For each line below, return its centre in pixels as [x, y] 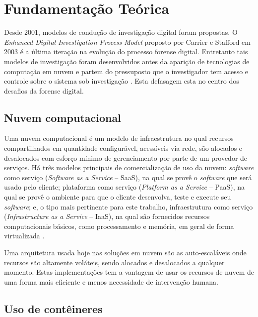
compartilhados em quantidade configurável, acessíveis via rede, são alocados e [123, 148]
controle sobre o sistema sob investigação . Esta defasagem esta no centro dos [122, 81]
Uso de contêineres [53, 308]
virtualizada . [24, 236]
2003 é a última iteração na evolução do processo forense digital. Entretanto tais [126, 52]
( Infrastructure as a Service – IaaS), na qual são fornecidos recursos [107, 216]
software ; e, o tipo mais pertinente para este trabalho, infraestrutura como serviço [129, 206]
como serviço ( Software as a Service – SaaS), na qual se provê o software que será [128, 177]
